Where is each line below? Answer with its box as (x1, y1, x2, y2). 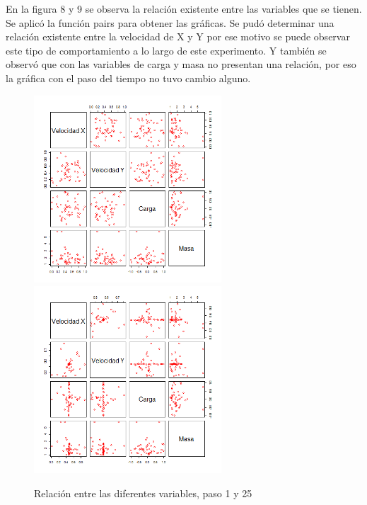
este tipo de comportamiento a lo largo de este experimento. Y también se (6, 42, 327, 57)
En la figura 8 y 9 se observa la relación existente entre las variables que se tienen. (6, 1, 362, 16)
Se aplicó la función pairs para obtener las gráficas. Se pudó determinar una (6, 15, 334, 30)
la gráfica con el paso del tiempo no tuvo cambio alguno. (6, 70, 251, 85)
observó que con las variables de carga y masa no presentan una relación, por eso (6, 57, 356, 72)
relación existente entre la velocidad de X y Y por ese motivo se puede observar (6, 29, 350, 44)
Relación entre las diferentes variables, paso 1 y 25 (34, 485, 252, 500)
